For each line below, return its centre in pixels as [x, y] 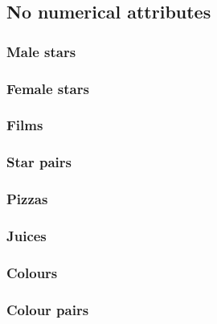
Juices [27, 235]
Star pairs [39, 162]
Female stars [48, 88]
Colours [32, 272]
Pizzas [27, 199]
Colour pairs [48, 309]
